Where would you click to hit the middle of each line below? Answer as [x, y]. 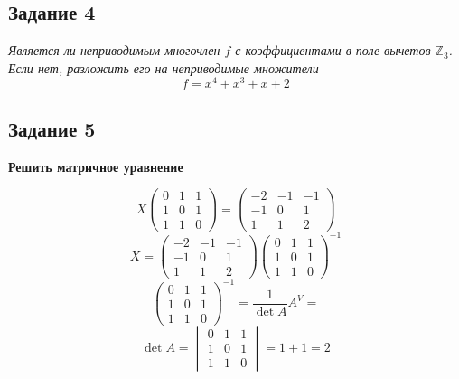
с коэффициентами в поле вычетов [333, 50]
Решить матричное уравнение [96, 166]
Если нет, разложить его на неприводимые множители [164, 67]
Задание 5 [52, 128]
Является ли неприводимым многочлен [114, 50]
